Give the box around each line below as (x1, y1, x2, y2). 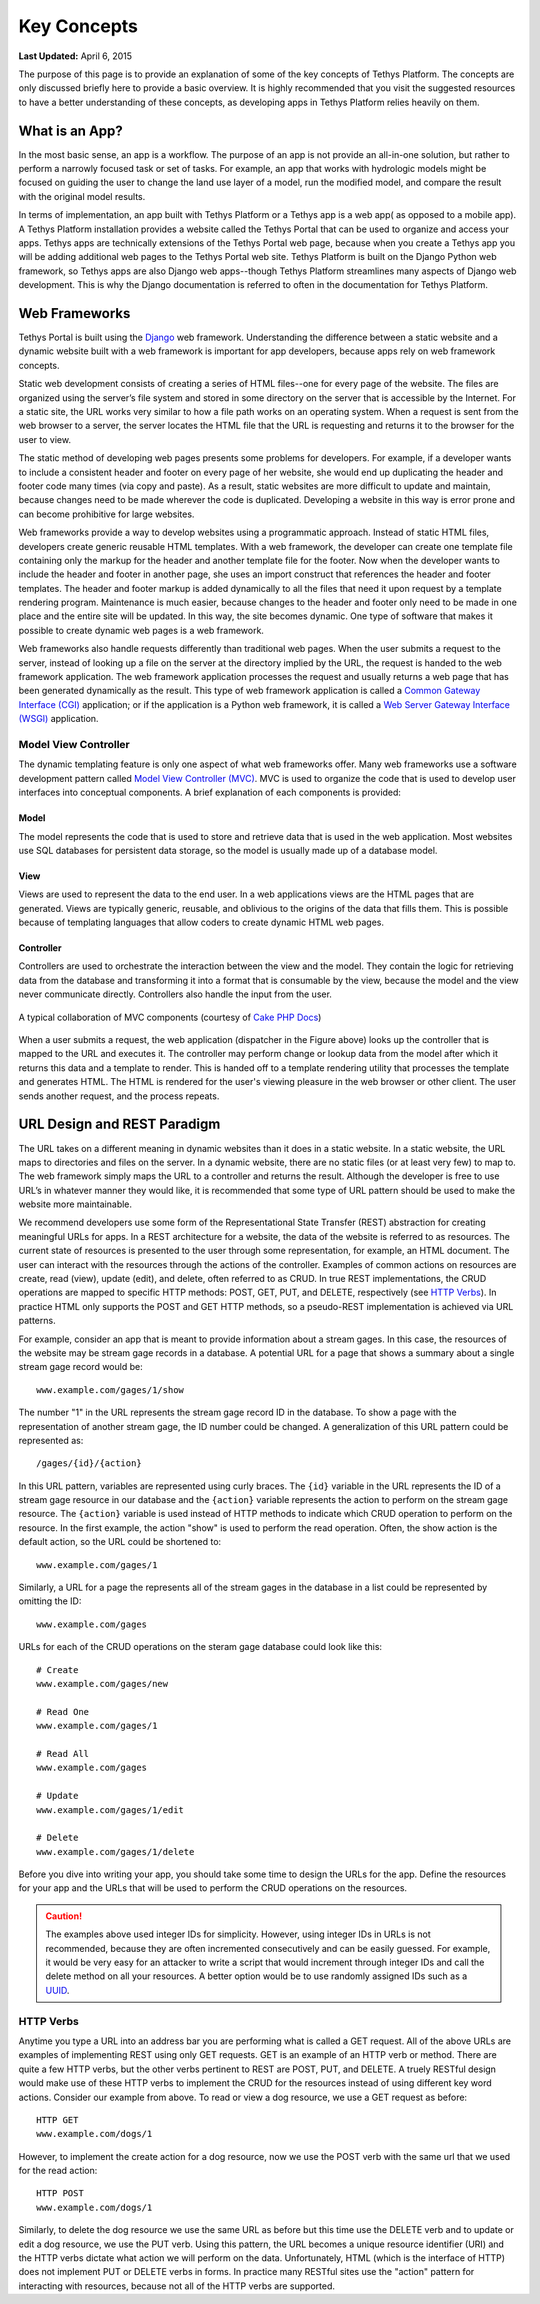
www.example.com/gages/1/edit (36, 1804, 185, 1815)
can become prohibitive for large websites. (18, 508, 195, 520)
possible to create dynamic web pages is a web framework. (18, 624, 265, 636)
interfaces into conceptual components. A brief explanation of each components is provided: (18, 786, 402, 799)
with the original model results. (18, 190, 146, 202)
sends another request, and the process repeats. (18, 1090, 220, 1102)
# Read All (36, 1748, 90, 1759)
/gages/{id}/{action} (36, 1458, 142, 1469)
